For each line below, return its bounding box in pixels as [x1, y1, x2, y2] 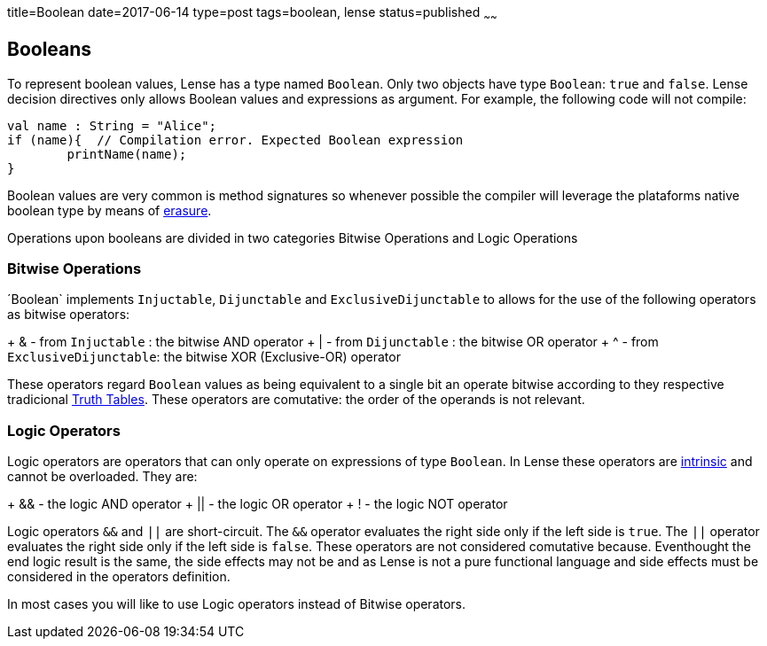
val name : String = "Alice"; [7, 118, 217, 133]
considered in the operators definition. [7, 569, 231, 585]
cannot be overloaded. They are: [7, 469, 198, 485]
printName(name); [67, 146, 187, 161]
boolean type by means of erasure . [7, 202, 212, 218]
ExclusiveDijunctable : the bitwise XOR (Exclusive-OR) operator [7, 349, 401, 365]
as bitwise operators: [7, 307, 130, 323]
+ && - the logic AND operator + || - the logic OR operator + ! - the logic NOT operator [7, 496, 508, 512]
